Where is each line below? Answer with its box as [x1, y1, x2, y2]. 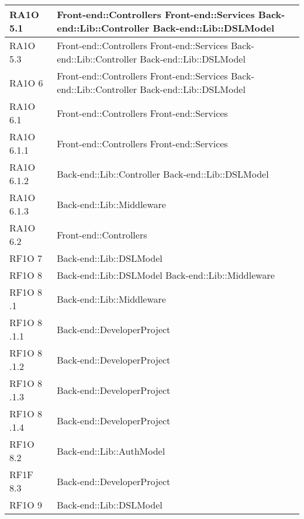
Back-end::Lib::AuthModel [57, 444, 165, 458]
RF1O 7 [9, 251, 43, 265]
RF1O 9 [9, 498, 43, 511]
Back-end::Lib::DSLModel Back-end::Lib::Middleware [57, 268, 275, 282]
